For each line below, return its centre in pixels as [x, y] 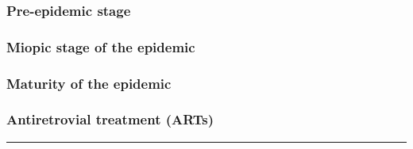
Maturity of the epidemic [89, 83]
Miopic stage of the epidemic [101, 46]
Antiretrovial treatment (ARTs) [110, 119]
